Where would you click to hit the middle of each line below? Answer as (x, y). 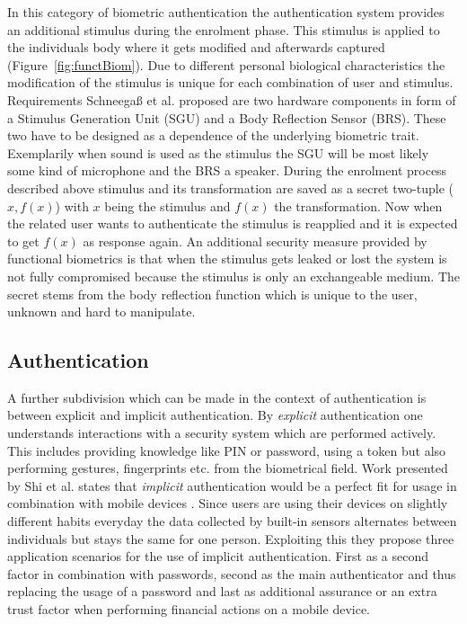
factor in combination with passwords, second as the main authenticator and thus (232, 573)
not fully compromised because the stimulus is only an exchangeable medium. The (234, 276)
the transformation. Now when (358, 205)
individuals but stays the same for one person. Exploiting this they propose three (231, 538)
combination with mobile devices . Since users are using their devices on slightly (228, 503)
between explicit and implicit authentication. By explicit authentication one (215, 415)
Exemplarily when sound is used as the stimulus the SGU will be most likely (218, 152)
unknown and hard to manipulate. (101, 312)
